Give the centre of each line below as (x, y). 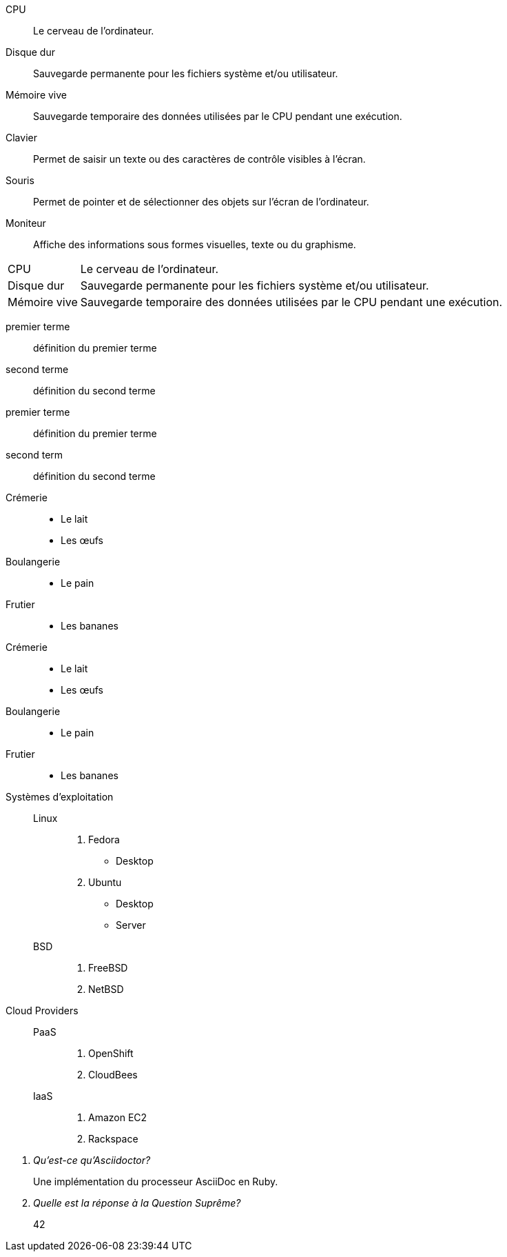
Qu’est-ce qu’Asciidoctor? (92, 1160)
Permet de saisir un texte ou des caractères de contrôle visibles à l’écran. (199, 159)
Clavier (21, 138)
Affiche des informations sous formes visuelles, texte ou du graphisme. (195, 244)
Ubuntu (105, 882)
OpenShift (111, 1053)
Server (131, 925)
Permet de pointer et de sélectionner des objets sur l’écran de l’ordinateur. (201, 202)
